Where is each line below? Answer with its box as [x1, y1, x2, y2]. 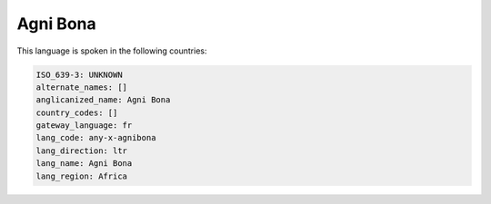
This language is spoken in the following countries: [16, 45, 207, 56]
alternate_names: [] [35, 82, 127, 92]
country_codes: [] [35, 107, 118, 118]
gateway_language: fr [35, 121, 133, 131]
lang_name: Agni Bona [35, 159, 133, 169]
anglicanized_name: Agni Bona [35, 95, 171, 105]
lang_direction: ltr [35, 145, 127, 156]
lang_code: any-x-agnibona [35, 132, 156, 143]
